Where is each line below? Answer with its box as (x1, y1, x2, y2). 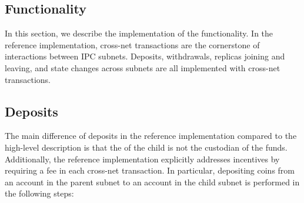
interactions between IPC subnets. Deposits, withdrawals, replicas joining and (5, 50, 285, 62)
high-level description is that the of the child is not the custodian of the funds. (5, 141, 288, 153)
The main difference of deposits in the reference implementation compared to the (5, 129, 297, 142)
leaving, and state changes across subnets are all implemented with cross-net (5, 61, 280, 74)
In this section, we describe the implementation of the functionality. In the (5, 27, 273, 39)
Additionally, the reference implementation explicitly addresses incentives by (5, 152, 280, 165)
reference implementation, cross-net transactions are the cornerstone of (5, 38, 260, 51)
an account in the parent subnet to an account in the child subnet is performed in (5, 175, 300, 188)
